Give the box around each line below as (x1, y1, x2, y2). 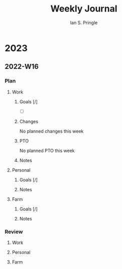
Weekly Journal (50, 3, 117, 15)
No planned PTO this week (19, 148, 75, 154)
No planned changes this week (19, 128, 84, 134)
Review (5, 228, 23, 235)
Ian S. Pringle (70, 20, 98, 26)
